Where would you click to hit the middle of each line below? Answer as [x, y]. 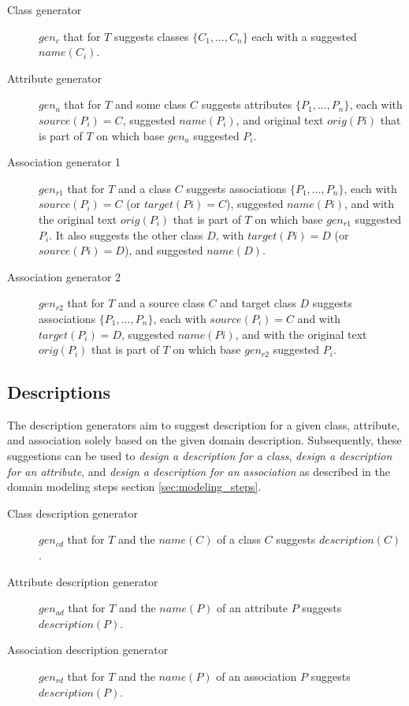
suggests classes [151, 36]
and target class [258, 303]
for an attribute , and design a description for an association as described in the [199, 471]
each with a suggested [304, 36]
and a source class [162, 303]
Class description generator [73, 513]
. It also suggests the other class [126, 234]
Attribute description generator [83, 581]
